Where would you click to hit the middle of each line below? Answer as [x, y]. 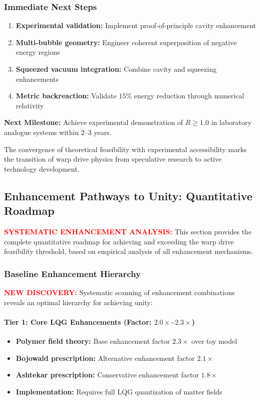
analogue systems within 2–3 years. [58, 132]
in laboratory [231, 122]
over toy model [214, 341]
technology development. [42, 168]
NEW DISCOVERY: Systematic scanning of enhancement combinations [119, 292]
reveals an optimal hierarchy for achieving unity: [78, 302]
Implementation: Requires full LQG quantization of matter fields [119, 391]
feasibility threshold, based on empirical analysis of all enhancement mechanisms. [129, 251]
